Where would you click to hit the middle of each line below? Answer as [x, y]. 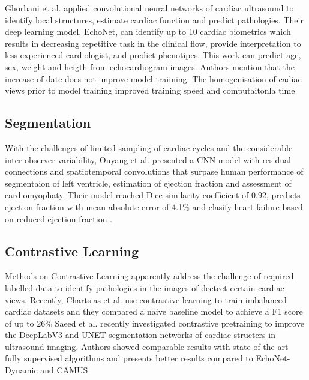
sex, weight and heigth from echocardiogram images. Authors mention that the [150, 66]
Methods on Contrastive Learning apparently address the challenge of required [149, 276]
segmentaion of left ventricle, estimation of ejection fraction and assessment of [148, 183]
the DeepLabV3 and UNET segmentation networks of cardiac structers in [140, 335]
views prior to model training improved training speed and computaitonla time [150, 90]
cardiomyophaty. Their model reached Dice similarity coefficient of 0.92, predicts [153, 195]
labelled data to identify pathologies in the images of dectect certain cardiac [145, 287]
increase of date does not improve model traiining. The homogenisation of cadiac [153, 78]
